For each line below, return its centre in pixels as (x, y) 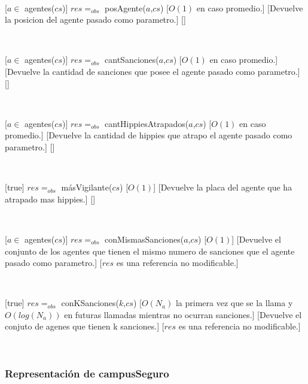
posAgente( (125, 7)
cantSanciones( (132, 60)
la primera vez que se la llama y (234, 303)
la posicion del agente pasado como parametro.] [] (95, 19)
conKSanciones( (90, 303)
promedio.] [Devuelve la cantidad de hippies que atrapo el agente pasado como (149, 135)
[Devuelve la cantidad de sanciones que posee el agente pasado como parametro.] (153, 71)
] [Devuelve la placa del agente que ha (223, 187)
